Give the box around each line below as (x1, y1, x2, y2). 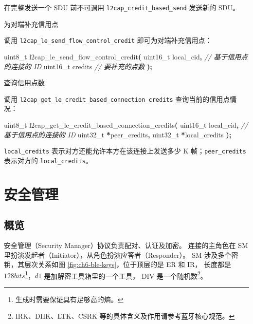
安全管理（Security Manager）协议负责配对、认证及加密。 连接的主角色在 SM (4, 240, 248, 250)
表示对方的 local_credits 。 (4, 155, 92, 165)
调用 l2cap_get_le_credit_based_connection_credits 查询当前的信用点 (4, 94, 230, 104)
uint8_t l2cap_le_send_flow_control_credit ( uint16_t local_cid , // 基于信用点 (4, 51, 248, 61)
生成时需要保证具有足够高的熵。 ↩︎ (15, 294, 124, 305)
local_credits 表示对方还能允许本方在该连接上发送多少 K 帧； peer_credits (4, 146, 246, 156)
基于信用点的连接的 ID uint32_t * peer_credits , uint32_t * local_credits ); (4, 129, 232, 139)
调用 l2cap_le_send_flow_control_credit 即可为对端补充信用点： (4, 35, 212, 45)
